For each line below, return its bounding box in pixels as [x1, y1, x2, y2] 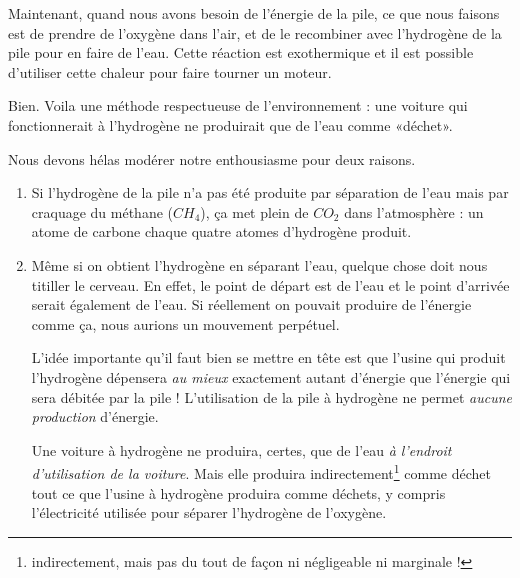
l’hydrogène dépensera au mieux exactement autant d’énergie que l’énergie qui [31, 366, 511, 387]
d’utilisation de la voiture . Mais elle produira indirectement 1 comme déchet [31, 460, 491, 483]
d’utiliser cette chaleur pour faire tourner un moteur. [8, 61, 332, 82]
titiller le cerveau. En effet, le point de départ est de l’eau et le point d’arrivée [31, 274, 510, 295]
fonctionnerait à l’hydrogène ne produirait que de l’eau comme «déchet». [8, 114, 453, 135]
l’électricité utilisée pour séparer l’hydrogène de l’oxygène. [31, 502, 387, 523]
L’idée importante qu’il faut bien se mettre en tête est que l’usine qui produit [31, 347, 506, 368]
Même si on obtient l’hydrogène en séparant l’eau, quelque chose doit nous [31, 254, 488, 275]
